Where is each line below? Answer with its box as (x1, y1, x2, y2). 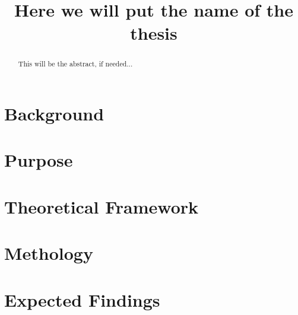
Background (4, 101, 104, 126)
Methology (4, 241, 93, 265)
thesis (130, 21, 177, 45)
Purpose (4, 148, 73, 172)
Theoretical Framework (4, 194, 199, 218)
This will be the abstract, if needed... (18, 59, 133, 69)
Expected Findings (4, 287, 160, 311)
